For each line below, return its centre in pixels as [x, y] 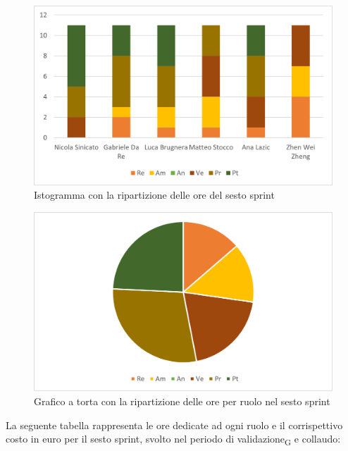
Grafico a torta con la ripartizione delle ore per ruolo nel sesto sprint [182, 401]
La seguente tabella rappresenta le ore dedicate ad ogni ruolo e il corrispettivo [174, 425]
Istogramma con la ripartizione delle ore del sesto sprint [154, 195]
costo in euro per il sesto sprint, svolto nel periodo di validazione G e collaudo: [173, 440]
